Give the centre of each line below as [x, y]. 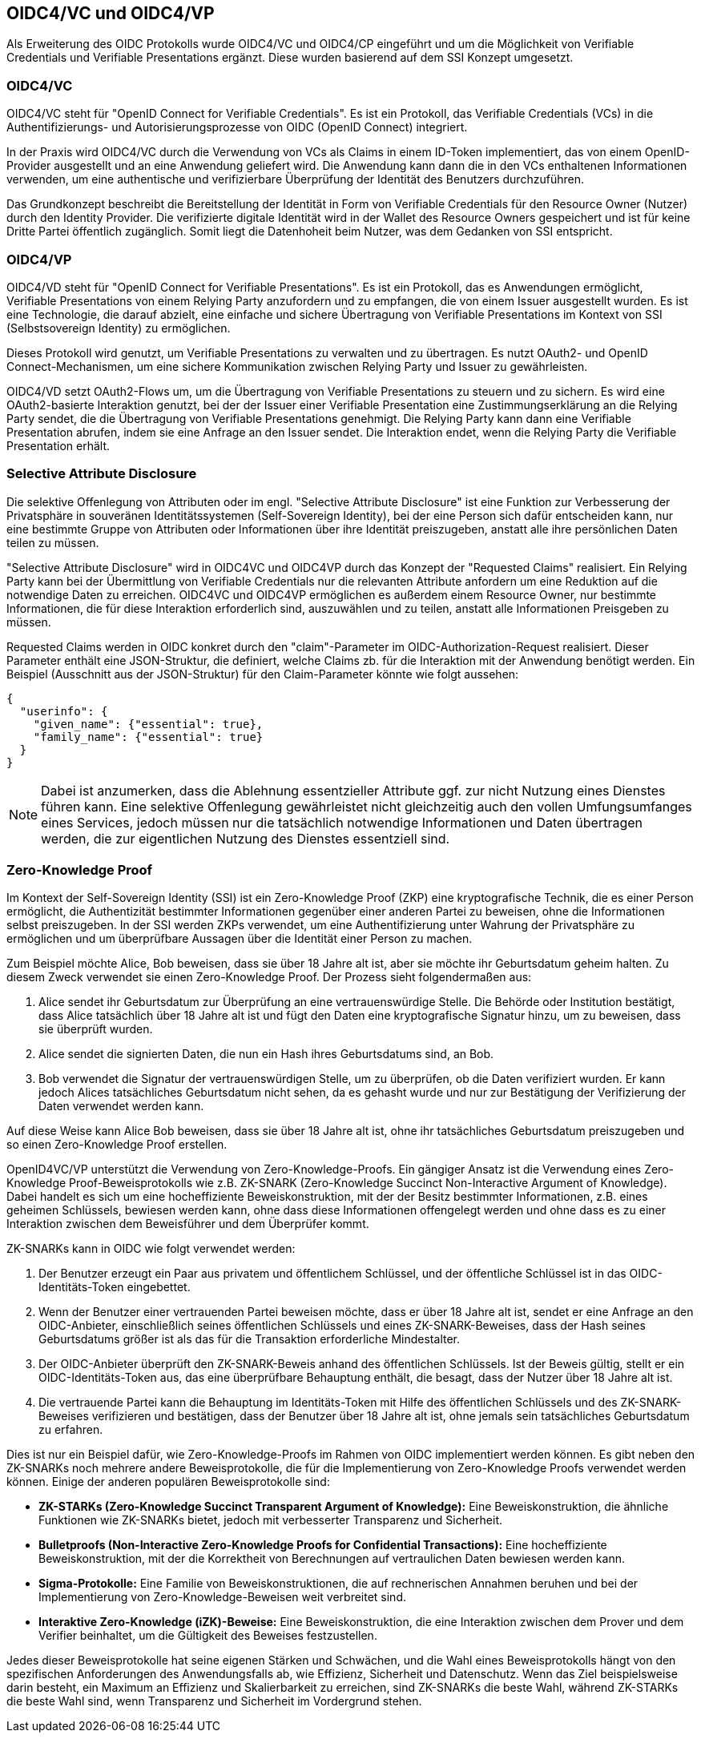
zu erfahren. [71, 1430]
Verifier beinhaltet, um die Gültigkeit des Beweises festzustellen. [208, 1636]
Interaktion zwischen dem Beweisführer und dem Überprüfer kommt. [188, 1224]
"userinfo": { [64, 711]
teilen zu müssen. [53, 542]
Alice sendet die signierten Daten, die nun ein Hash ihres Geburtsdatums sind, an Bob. [266, 1054]
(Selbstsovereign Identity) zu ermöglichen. [119, 328]
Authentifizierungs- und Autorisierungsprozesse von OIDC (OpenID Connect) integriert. [237, 127]
